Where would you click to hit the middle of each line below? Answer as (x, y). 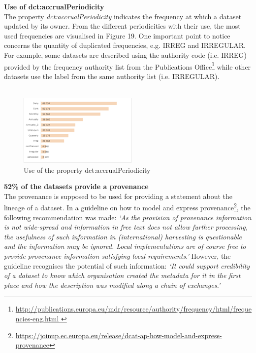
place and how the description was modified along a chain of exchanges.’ (112, 285)
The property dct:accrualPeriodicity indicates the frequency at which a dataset (123, 16)
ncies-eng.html (37, 318)
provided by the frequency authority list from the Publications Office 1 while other (128, 66)
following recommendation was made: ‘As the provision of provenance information (128, 217)
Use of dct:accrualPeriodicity (54, 6)
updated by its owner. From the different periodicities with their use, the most (122, 26)
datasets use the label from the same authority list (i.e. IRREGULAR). (112, 76)
